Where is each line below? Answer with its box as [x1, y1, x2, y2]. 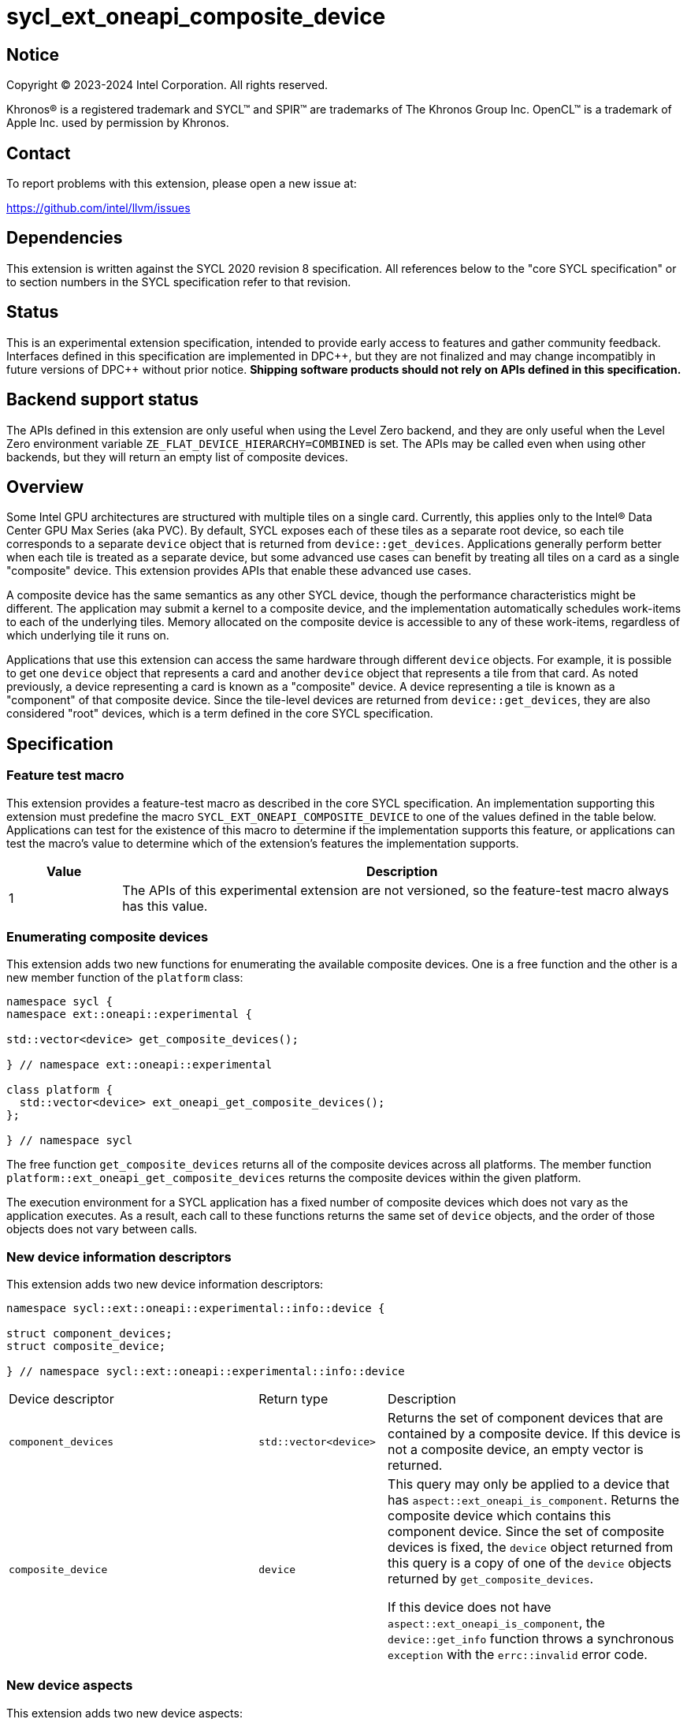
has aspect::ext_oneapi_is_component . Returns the [388, 1492, 680, 1508]
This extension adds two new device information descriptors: [6, 1277, 324, 1292]
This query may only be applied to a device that [388, 1476, 670, 1493]
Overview [6, 476, 84, 497]
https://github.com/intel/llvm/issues [6, 201, 191, 215]
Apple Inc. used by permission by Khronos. [6, 116, 229, 130]
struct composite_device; [6, 1340, 166, 1353]
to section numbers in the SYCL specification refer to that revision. [6, 274, 351, 289]
